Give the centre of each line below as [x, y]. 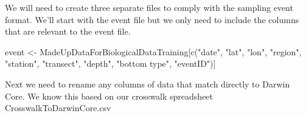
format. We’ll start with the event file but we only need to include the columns [152, 19]
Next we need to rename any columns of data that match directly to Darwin [148, 84]
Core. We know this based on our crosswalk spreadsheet [109, 96]
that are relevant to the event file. [68, 31]
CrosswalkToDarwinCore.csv [58, 108]
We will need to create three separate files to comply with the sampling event [149, 7]
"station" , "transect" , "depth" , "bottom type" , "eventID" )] [110, 63]
